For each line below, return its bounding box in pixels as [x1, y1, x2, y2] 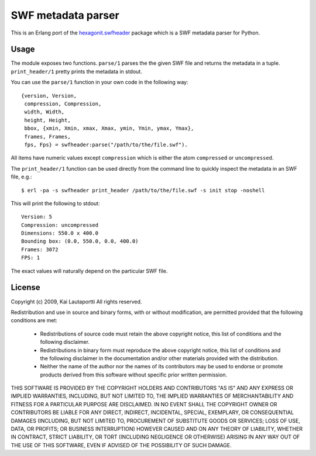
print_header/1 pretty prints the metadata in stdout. [11, 68, 143, 75]
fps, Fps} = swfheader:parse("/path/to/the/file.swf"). [24, 141, 188, 148]
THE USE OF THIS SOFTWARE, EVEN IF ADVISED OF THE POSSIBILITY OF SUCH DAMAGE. [11, 441, 232, 448]
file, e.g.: [11, 173, 32, 181]
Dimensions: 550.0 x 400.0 [21, 230, 99, 237]
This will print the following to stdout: [11, 199, 100, 207]
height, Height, [24, 117, 71, 123]
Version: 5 [21, 213, 53, 220]
